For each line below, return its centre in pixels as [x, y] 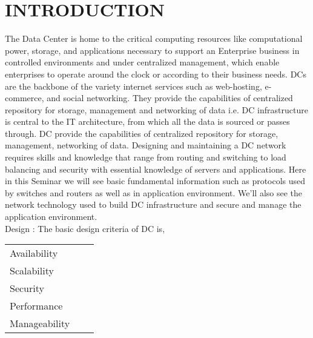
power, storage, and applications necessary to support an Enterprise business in [152, 50]
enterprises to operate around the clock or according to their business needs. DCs [156, 74]
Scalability [32, 271]
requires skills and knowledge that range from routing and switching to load [146, 157]
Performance [36, 306]
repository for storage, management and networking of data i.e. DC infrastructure [156, 109]
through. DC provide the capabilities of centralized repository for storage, [142, 133]
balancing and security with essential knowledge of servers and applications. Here [156, 169]
